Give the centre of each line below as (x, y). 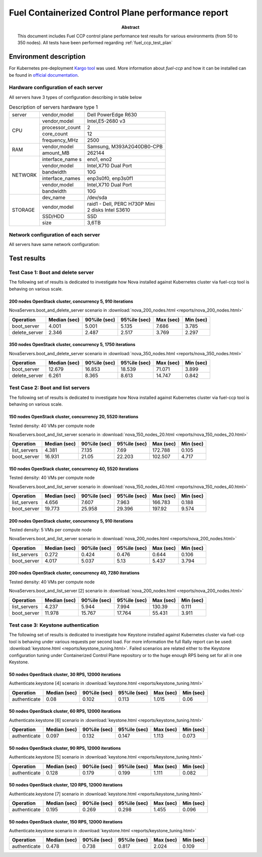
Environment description (47, 57)
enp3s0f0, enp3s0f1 (110, 178)
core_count (55, 133)
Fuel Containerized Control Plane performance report (119, 13)
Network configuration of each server (55, 234)
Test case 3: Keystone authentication (54, 625)
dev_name (54, 198)
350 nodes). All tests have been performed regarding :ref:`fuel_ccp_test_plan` (95, 43)
